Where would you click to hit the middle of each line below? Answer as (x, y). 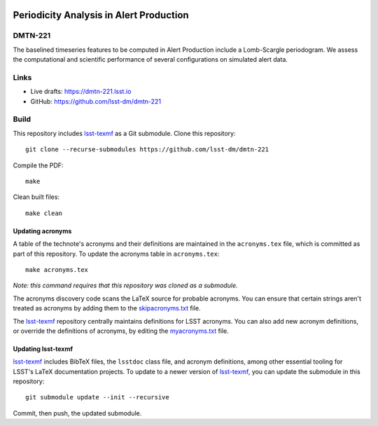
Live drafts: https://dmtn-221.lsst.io (81, 92)
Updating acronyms (42, 231)
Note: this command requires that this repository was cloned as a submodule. (125, 286)
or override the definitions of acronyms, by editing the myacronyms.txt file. (121, 331)
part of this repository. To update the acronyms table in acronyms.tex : (116, 254)
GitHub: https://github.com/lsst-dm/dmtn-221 (96, 101)
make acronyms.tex (57, 269)
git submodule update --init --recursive (97, 397)
